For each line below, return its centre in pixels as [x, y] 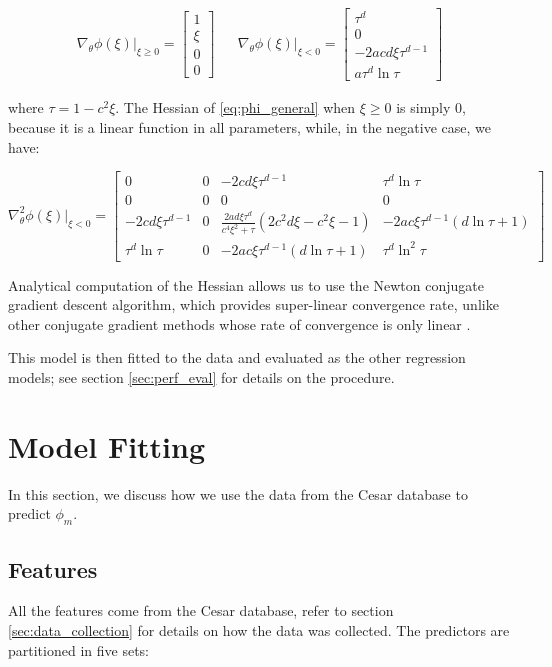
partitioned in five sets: [78, 649]
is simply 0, [431, 107]
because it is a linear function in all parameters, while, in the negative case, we [249, 127]
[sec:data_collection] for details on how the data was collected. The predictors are [259, 629]
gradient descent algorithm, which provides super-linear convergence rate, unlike [253, 304]
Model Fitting [107, 445]
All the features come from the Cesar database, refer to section [201, 610]
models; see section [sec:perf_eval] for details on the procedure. [201, 377]
